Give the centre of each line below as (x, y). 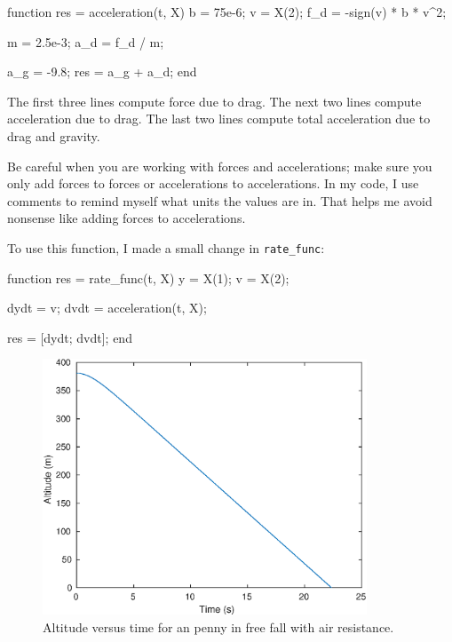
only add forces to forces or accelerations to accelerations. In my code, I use (213, 183)
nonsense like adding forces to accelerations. (127, 218)
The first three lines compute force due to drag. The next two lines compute (214, 101)
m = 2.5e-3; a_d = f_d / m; (86, 41)
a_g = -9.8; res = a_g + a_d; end (102, 71)
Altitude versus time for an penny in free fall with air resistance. (218, 626)
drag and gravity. (54, 135)
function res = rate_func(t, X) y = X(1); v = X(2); (148, 277)
